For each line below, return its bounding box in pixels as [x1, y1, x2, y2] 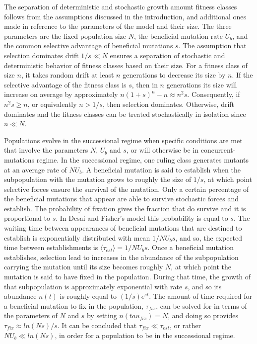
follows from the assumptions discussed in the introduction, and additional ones [4, 11, 247, 21]
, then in [131, 79, 158, 89]
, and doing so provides [168, 310, 238, 321]
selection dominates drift [4, 50, 79, 60]
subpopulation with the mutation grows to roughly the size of [4, 174, 192, 184]
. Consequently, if [187, 89, 240, 99]
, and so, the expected [175, 232, 243, 243]
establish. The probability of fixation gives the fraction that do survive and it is [4, 203, 246, 213]
